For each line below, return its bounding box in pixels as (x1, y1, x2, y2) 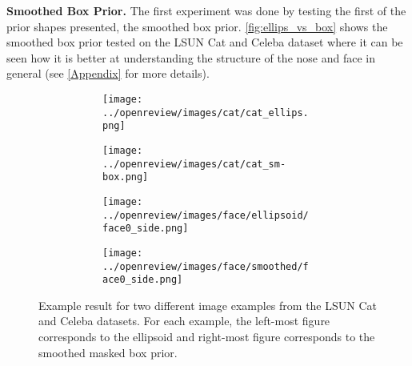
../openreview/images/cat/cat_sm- (102, 158, 286, 170)
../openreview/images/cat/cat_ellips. (102, 107, 309, 119)
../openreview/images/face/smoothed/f (102, 260, 309, 272)
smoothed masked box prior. (38, 344, 178, 360)
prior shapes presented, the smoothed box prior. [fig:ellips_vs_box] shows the (6, 18, 388, 34)
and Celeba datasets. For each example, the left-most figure (38, 312, 330, 329)
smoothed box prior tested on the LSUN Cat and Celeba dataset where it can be (6, 34, 403, 50)
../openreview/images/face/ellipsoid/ (102, 209, 309, 221)
